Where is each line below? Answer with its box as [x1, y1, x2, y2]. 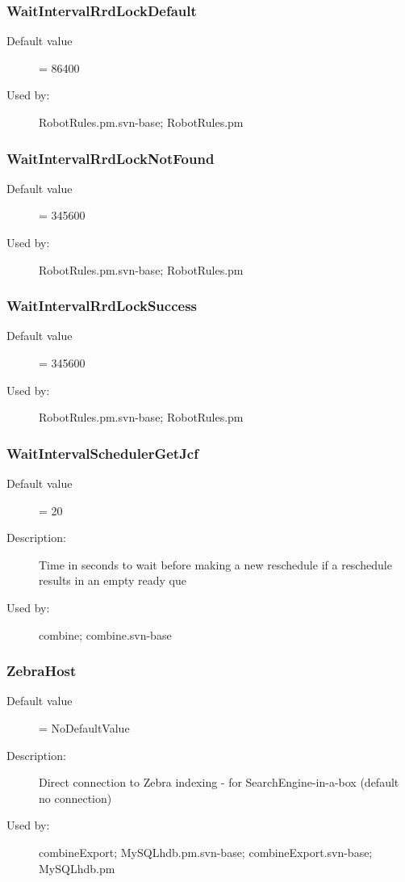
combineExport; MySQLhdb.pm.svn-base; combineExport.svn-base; [39, 843, 373, 860]
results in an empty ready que [39, 572, 187, 589]
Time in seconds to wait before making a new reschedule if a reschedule [39, 556, 392, 573]
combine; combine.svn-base [39, 626, 172, 643]
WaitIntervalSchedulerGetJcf [6, 443, 198, 463]
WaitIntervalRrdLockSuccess [6, 296, 197, 316]
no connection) [39, 789, 112, 806]
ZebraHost [6, 661, 77, 681]
